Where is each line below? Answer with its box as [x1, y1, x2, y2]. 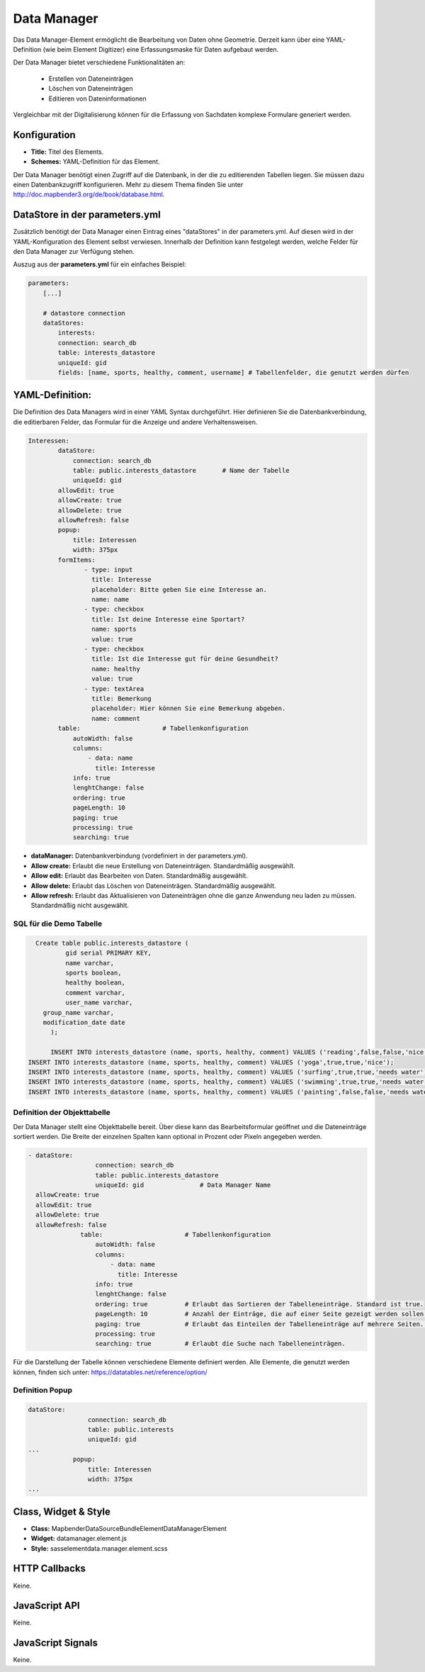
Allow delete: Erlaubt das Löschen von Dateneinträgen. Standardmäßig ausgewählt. [30, 881, 276, 890]
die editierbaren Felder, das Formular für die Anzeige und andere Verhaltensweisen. [13, 417, 258, 426]
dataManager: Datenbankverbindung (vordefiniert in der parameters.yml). [30, 851, 248, 860]
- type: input [84, 566, 133, 573]
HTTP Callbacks [13, 1563, 86, 1575]
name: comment [91, 714, 141, 722]
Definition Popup [13, 1386, 73, 1396]
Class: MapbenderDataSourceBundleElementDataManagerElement [30, 1524, 227, 1532]
